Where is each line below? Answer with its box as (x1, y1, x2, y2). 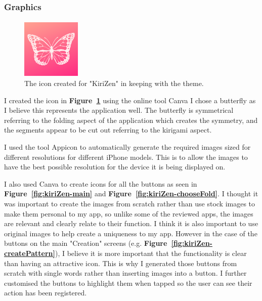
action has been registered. (4, 287, 87, 298)
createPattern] (4, 247, 55, 258)
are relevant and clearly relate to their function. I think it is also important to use (4, 218, 258, 229)
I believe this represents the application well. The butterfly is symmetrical (4, 105, 234, 115)
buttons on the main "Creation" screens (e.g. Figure (4, 238, 167, 248)
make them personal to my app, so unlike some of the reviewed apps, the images (4, 208, 253, 219)
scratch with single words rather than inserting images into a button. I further (4, 268, 247, 278)
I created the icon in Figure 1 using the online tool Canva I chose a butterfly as (4, 95, 256, 105)
